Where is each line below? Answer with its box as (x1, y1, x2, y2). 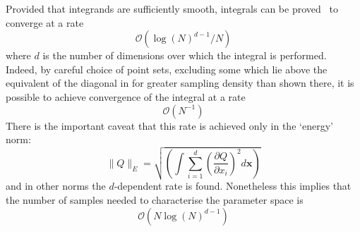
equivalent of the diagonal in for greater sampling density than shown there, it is (6, 75, 354, 90)
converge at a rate (6, 15, 84, 30)
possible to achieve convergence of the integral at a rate (6, 89, 246, 104)
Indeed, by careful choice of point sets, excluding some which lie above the (6, 61, 328, 76)
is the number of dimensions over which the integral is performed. (42, 48, 327, 63)
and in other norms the (6, 178, 106, 193)
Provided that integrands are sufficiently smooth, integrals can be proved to (6, 1, 338, 16)
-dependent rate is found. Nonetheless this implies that (114, 178, 352, 193)
